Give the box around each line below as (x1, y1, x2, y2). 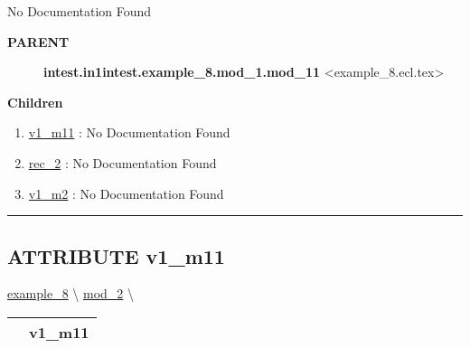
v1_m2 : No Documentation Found (28, 183, 224, 202)
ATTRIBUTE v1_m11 (7, 241, 225, 269)
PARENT (7, 32, 70, 51)
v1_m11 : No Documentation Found (28, 123, 230, 142)
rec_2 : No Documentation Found (28, 153, 217, 172)
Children (7, 92, 63, 111)
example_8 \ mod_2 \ (7, 284, 135, 303)
